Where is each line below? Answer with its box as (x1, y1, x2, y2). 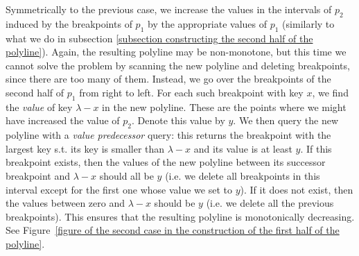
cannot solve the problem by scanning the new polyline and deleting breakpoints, (6, 58, 350, 72)
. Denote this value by (132, 113, 225, 128)
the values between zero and (6, 196, 125, 210)
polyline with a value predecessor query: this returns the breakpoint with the (6, 128, 331, 142)
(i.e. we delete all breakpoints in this (165, 168, 320, 182)
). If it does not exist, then (240, 182, 353, 196)
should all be (99, 168, 154, 182)
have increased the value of (6, 113, 120, 128)
